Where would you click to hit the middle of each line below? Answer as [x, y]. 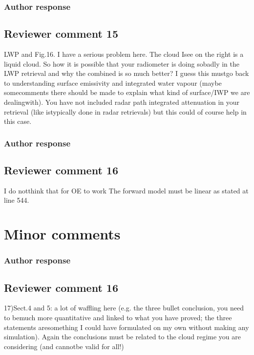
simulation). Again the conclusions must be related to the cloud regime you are [122, 337]
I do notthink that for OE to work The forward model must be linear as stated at [126, 190]
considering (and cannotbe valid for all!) [64, 346]
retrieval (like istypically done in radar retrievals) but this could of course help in [125, 111]
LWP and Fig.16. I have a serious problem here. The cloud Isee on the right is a [124, 54]
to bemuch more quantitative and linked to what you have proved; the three [118, 318]
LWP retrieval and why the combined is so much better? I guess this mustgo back [127, 73]
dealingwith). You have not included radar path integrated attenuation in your [122, 102]
